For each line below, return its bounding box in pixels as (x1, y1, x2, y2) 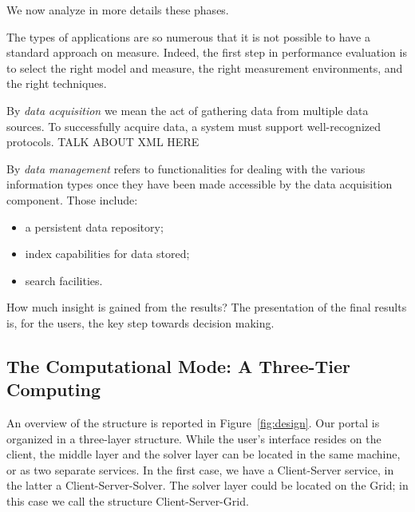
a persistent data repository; (25, 218, 164, 235)
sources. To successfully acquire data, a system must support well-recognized (6, 117, 381, 134)
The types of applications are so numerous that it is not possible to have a (6, 28, 370, 45)
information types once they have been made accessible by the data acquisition (6, 176, 393, 192)
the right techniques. (6, 75, 107, 92)
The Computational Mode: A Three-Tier (6, 353, 351, 378)
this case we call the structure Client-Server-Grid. (6, 493, 249, 510)
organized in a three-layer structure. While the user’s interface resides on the (6, 430, 381, 447)
